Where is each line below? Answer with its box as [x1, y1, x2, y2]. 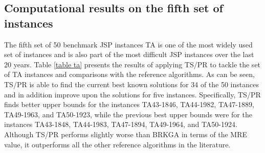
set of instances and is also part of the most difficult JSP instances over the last [4, 49, 254, 60]
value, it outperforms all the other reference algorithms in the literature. [4, 139, 231, 149]
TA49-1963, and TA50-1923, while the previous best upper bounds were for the [4, 109, 252, 119]
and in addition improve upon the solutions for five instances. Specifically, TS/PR [4, 89, 261, 99]
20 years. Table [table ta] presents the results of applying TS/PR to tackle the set [4, 59, 261, 69]
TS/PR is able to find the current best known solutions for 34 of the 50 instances [4, 79, 259, 89]
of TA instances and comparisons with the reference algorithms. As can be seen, [4, 69, 255, 80]
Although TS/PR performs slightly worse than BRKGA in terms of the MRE [4, 129, 248, 139]
